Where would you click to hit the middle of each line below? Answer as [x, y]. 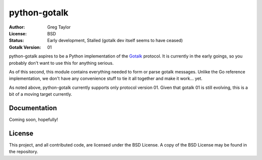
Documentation [33, 108]
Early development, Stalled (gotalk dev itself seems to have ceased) [115, 41]
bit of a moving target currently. [41, 94]
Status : [16, 41]
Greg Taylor [59, 27]
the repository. [24, 152]
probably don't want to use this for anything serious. [61, 63]
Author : [17, 27]
